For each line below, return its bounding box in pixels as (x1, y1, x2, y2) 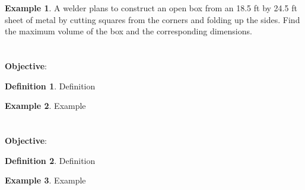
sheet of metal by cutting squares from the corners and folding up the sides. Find (5, 13, 300, 25)
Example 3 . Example (5, 174, 86, 186)
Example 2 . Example (5, 99, 86, 112)
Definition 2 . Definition (5, 154, 96, 166)
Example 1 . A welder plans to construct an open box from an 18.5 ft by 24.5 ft (5, 2, 297, 14)
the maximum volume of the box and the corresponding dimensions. (5, 25, 252, 37)
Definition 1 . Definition (5, 79, 96, 92)
